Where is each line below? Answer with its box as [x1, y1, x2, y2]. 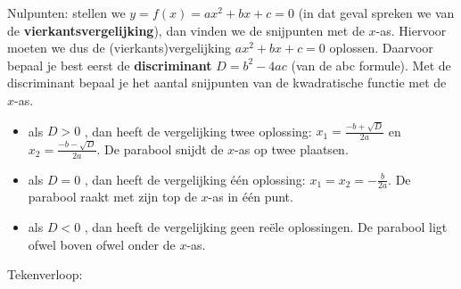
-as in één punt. [208, 187, 293, 206]
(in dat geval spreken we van [298, 4, 455, 21]
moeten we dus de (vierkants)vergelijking [7, 38, 232, 57]
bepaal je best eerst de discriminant [7, 55, 212, 74]
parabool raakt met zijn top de [28, 187, 197, 206]
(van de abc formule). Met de [291, 55, 451, 74]
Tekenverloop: [7, 265, 83, 284]
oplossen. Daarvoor [329, 38, 433, 57]
